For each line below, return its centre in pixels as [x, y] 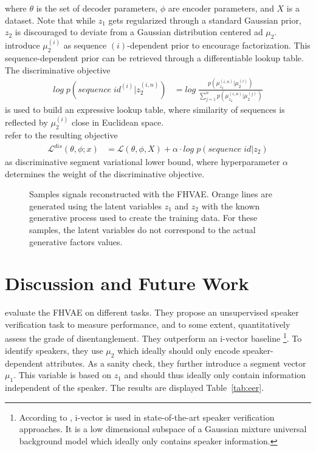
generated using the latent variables [96, 205]
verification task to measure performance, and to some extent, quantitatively [148, 324]
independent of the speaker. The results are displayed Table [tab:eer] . [134, 387]
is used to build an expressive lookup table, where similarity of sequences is [145, 110]
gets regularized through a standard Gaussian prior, [205, 20]
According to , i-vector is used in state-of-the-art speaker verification [147, 417]
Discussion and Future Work [127, 283]
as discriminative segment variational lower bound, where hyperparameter [143, 162]
